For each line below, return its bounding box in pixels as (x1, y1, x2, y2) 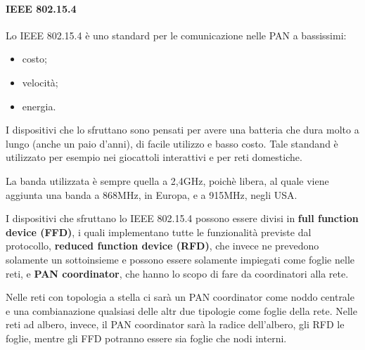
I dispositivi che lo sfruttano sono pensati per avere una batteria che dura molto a (6, 122, 359, 137)
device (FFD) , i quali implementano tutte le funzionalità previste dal (6, 224, 312, 239)
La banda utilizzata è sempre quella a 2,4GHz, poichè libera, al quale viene (6, 173, 329, 188)
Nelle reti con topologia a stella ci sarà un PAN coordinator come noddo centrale (6, 290, 354, 304)
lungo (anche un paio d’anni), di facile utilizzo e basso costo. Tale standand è (6, 136, 338, 150)
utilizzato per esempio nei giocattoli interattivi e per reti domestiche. (6, 150, 302, 164)
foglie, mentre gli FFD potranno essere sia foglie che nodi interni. (6, 330, 287, 345)
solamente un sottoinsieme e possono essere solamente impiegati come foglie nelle (6, 252, 354, 266)
